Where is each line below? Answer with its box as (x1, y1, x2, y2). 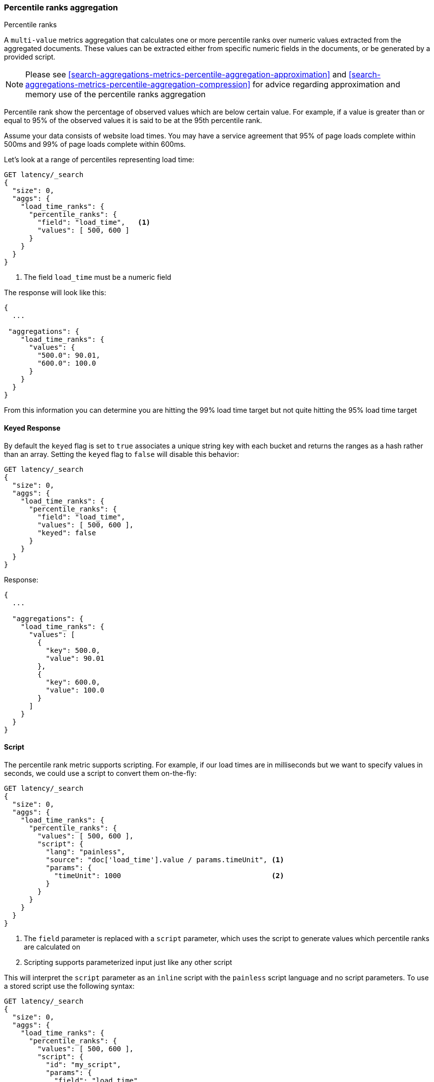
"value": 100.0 (46, 686, 105, 694)
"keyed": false (37, 528, 96, 537)
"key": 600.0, (46, 678, 100, 686)
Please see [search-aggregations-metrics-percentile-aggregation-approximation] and (25, 69, 347, 80)
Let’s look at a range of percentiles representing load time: (4, 155, 194, 164)
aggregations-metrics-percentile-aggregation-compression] (25, 79, 250, 90)
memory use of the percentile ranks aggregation (25, 89, 206, 100)
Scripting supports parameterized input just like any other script (24, 957, 232, 966)
